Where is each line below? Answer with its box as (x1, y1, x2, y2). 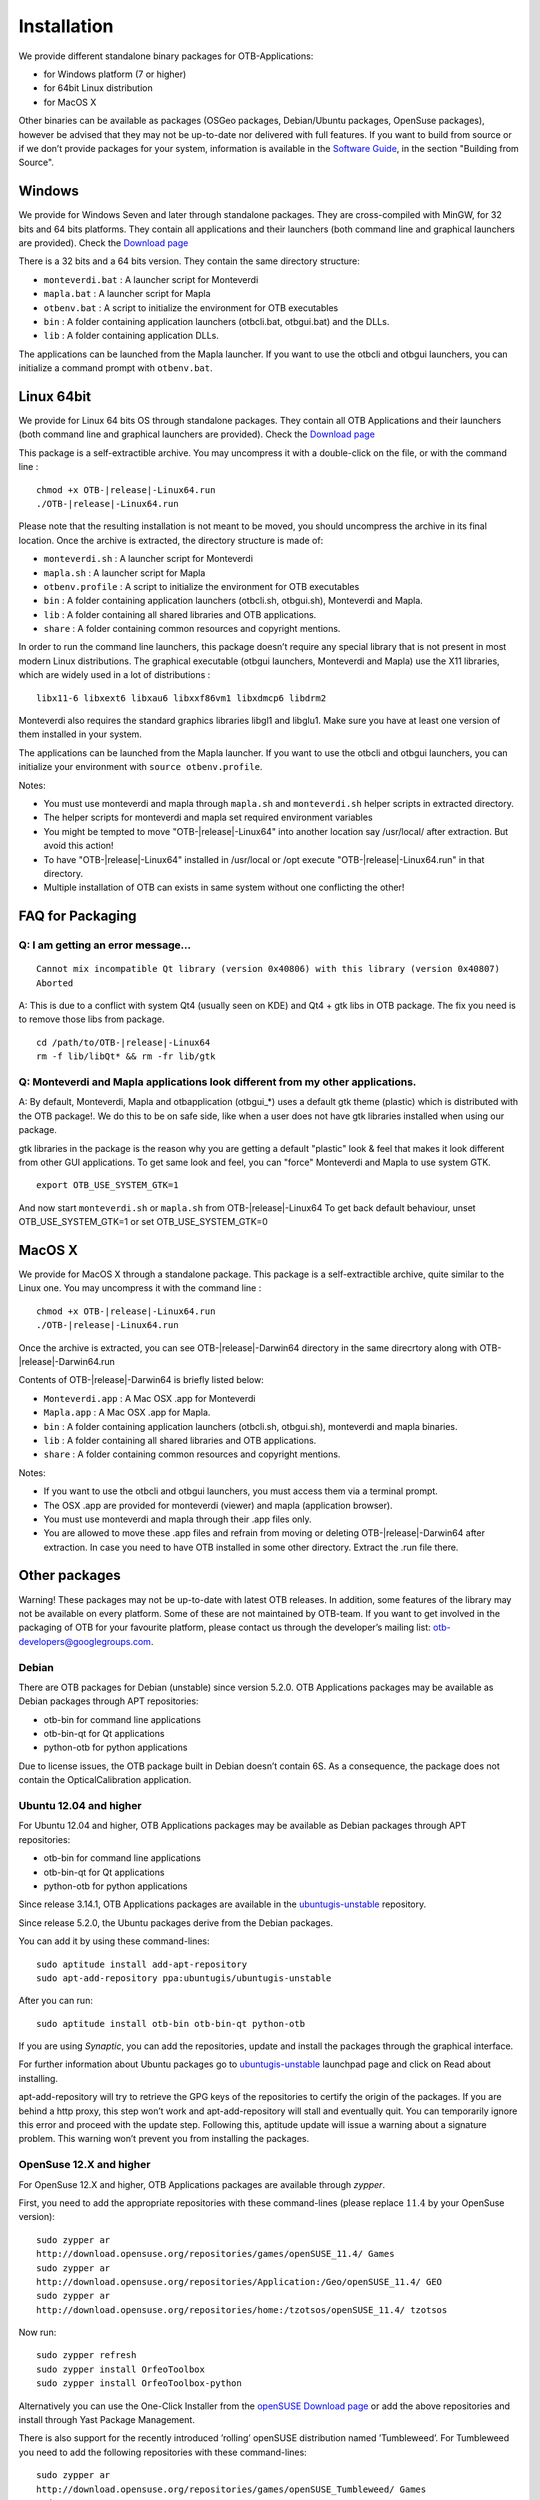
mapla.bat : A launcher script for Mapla (43, 288, 211, 300)
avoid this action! (43, 840, 114, 852)
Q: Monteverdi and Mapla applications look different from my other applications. (18, 1075, 417, 1089)
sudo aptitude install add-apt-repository (36, 1958, 248, 1970)
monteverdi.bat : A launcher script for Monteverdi (43, 273, 259, 285)
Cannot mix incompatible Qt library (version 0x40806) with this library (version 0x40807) (36, 963, 500, 975)
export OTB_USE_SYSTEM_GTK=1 (36, 1180, 179, 1191)
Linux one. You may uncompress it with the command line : (18, 1282, 262, 1294)
